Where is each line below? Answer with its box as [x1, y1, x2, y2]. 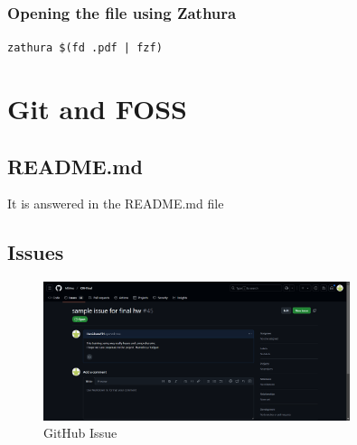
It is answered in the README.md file [7, 194, 224, 213]
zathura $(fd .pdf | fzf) [7, 42, 163, 55]
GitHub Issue [43, 423, 117, 442]
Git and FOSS [7, 90, 187, 127]
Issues [7, 238, 64, 266]
